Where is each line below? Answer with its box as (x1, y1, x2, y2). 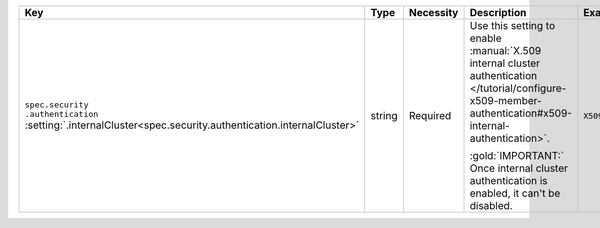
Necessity (408, 6, 459, 19)
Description (469, 6, 527, 19)
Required (408, 109, 452, 122)
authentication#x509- (469, 106, 572, 120)
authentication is (469, 174, 549, 187)
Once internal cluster (469, 161, 569, 175)
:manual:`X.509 (469, 44, 542, 57)
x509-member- (469, 94, 542, 107)
